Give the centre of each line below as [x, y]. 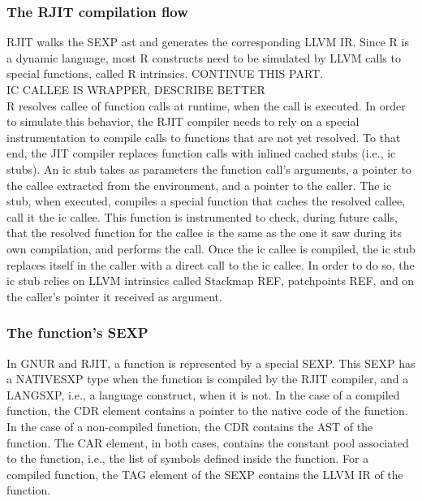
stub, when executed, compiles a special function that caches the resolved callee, [206, 201]
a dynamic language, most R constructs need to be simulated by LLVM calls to [204, 57]
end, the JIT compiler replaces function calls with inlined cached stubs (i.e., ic [201, 153]
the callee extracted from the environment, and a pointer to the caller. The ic [199, 185]
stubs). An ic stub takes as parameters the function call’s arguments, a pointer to [209, 168]
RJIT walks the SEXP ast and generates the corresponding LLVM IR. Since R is [208, 42]
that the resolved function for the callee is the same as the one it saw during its [205, 233]
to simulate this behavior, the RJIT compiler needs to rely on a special [183, 121]
